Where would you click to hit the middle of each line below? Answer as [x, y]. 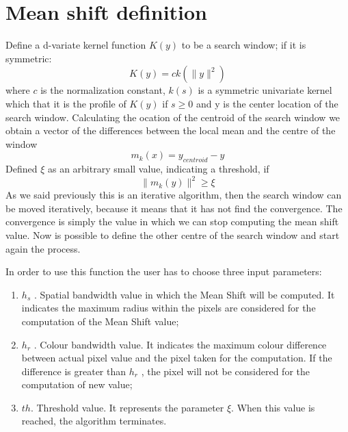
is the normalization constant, [103, 90]
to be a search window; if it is [244, 45]
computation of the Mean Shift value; [100, 321]
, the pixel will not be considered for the [225, 371]
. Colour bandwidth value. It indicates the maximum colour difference [180, 344]
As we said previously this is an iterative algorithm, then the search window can [174, 195]
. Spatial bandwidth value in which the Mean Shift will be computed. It [184, 294]
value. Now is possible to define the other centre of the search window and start [173, 234]
